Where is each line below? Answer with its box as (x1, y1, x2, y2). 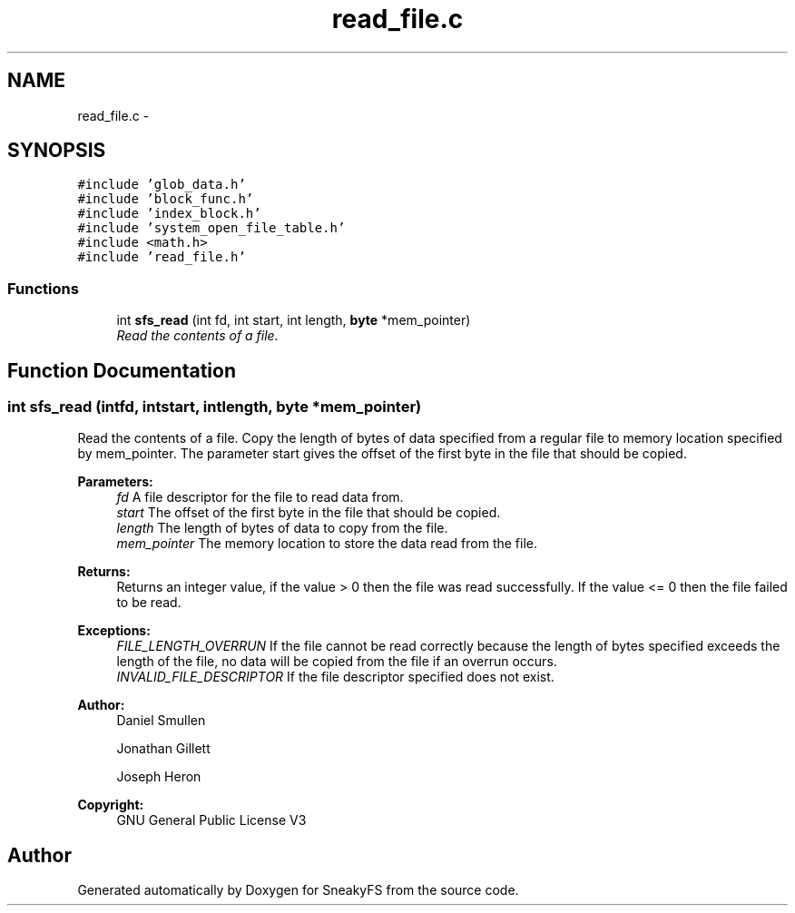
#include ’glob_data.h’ (77, 177, 246, 192)
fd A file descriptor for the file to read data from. (116, 489, 404, 506)
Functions (7, 279, 79, 298)
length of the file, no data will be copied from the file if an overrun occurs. (116, 653, 557, 670)
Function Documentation (7, 358, 236, 382)
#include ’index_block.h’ (77, 206, 261, 221)
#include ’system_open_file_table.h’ (77, 221, 346, 236)
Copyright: (77, 797, 144, 813)
